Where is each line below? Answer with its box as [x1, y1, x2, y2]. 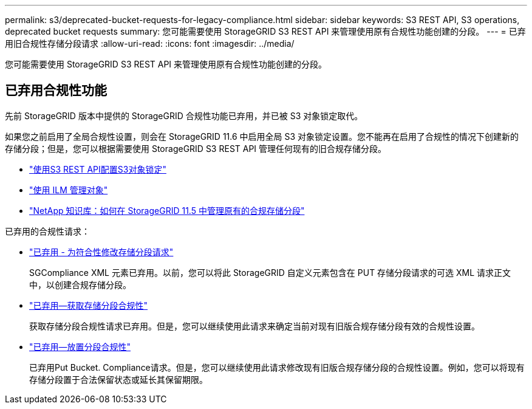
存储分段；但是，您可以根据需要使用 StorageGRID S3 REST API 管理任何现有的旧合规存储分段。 [5, 143, 387, 154]
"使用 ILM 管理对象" [29, 184, 108, 195]
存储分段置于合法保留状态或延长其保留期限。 [29, 374, 208, 385]
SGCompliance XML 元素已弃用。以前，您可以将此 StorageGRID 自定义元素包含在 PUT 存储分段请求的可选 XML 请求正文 [29, 267, 511, 278]
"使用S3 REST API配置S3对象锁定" [29, 163, 166, 174]
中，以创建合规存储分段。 [29, 279, 131, 290]
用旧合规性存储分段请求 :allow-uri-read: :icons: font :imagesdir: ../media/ [5, 38, 295, 49]
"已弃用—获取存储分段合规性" [29, 300, 148, 311]
